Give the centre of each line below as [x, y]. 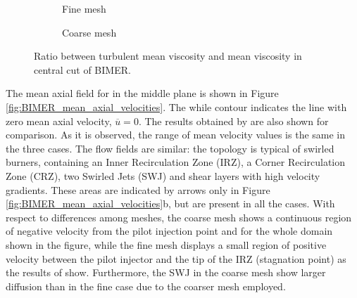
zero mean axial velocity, [59, 121]
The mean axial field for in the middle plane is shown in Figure [142, 93]
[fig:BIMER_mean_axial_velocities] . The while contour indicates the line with [176, 106]
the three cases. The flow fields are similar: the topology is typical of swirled [170, 148]
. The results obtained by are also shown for [233, 121]
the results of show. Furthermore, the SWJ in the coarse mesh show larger [166, 272]
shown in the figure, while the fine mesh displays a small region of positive [166, 244]
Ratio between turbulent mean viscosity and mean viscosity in [168, 56]
